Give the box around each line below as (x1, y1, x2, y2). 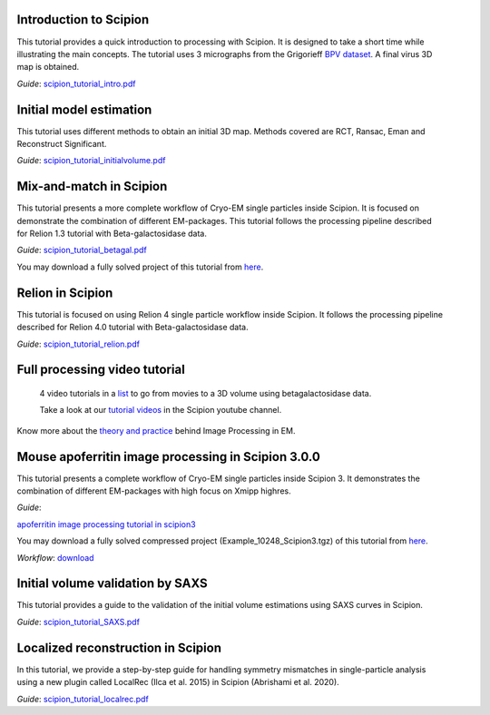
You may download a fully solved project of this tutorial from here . (16, 261, 264, 272)
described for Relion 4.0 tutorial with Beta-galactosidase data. (16, 322, 249, 333)
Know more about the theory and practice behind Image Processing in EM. (16, 425, 296, 436)
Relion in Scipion (16, 285, 113, 300)
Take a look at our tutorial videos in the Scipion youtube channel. (39, 405, 282, 416)
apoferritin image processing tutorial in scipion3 (16, 518, 196, 530)
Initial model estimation (16, 102, 152, 117)
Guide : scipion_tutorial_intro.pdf (16, 78, 136, 89)
